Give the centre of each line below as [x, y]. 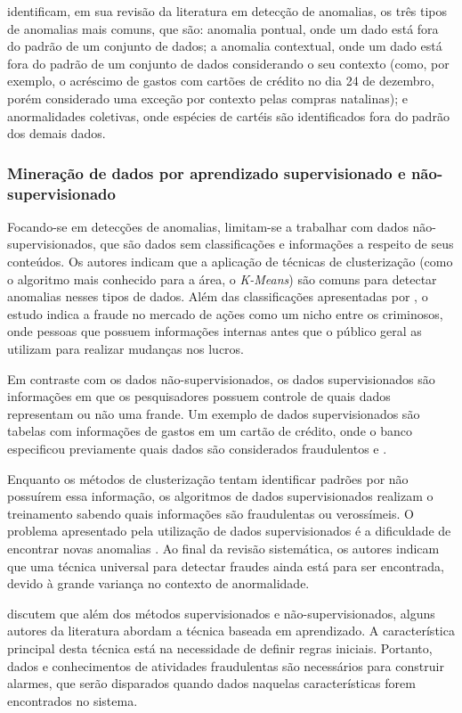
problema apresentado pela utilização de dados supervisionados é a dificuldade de [229, 531]
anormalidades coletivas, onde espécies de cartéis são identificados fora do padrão [228, 115]
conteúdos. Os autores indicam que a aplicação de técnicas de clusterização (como [230, 262]
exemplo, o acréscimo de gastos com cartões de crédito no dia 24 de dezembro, [221, 81]
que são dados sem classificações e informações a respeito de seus [277, 244]
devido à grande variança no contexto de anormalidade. [158, 583]
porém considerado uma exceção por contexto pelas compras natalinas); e [207, 98]
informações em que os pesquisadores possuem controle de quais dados [199, 396]
